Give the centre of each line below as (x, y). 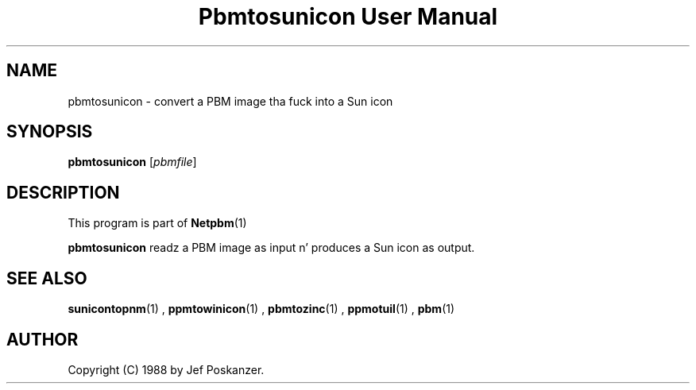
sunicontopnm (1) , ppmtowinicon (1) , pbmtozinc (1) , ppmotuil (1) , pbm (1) (261, 309)
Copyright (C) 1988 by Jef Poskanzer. (166, 369)
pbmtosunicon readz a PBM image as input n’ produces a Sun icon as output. (271, 248)
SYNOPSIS (50, 132)
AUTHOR (43, 339)
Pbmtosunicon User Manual (348, 17)
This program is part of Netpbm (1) (157, 223)
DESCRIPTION (63, 192)
